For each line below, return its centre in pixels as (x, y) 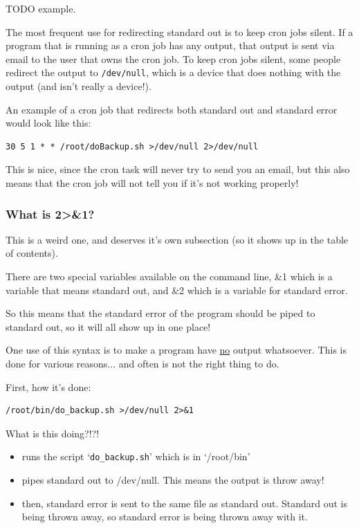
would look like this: (48, 123)
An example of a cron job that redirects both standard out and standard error (172, 109)
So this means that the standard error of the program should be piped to (160, 313)
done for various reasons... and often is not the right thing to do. (142, 363)
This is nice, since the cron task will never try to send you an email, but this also (178, 169)
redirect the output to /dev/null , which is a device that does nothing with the (173, 72)
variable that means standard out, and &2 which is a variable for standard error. (177, 290)
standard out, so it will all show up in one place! (108, 326)
